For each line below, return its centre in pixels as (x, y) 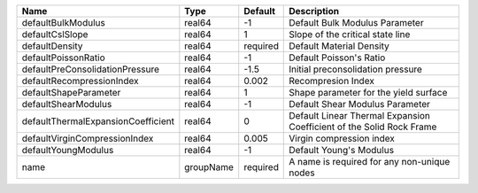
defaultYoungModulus (68, 150)
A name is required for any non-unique (370, 162)
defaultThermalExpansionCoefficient (98, 121)
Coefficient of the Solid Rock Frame (363, 127)
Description (314, 11)
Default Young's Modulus (341, 150)
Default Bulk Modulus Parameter (356, 23)
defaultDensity (52, 46)
